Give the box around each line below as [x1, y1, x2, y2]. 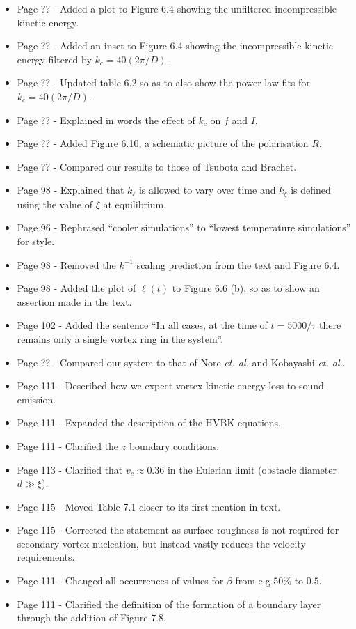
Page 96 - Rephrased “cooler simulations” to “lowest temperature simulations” [17, 220, 351, 235]
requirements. [17, 550, 75, 564]
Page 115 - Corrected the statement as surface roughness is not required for [17, 522, 339, 537]
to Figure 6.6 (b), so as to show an [172, 281, 320, 295]
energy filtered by [17, 52, 92, 66]
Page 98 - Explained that [17, 183, 124, 197]
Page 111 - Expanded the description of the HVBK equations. [17, 415, 281, 430]
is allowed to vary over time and [138, 183, 276, 197]
